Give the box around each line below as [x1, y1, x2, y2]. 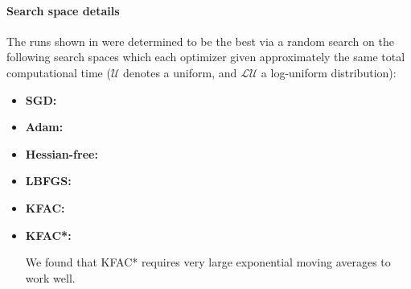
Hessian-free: [25, 145, 98, 162]
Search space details [6, 2, 120, 19]
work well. [25, 269, 76, 286]
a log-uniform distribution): [261, 64, 397, 81]
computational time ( [6, 64, 111, 81]
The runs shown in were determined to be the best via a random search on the [6, 32, 394, 49]
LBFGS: [25, 172, 72, 189]
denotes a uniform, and [122, 64, 237, 81]
